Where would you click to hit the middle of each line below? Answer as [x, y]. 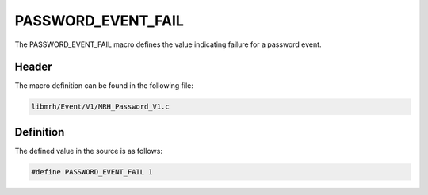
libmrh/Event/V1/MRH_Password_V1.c [100, 107]
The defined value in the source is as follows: [88, 151]
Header [33, 67]
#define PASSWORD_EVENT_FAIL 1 [92, 172]
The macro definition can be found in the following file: [104, 86]
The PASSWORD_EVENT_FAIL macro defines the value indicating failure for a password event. [168, 44]
